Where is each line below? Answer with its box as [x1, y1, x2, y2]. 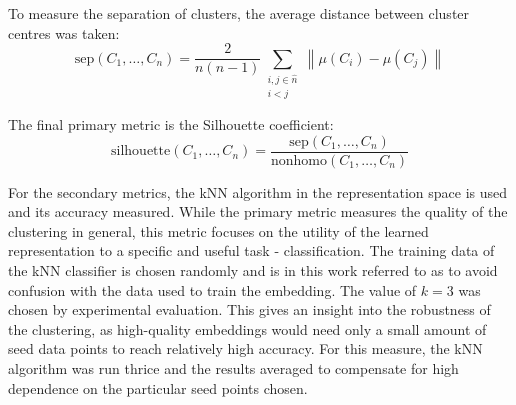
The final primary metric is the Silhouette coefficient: [8, 113, 334, 134]
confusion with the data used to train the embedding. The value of [8, 279, 417, 300]
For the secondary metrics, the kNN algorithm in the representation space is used [8, 181, 508, 202]
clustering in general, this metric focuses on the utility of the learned [8, 220, 429, 241]
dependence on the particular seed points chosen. [8, 377, 308, 398]
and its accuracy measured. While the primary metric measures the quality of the [8, 201, 508, 222]
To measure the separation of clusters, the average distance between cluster [8, 3, 470, 23]
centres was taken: [8, 22, 120, 43]
